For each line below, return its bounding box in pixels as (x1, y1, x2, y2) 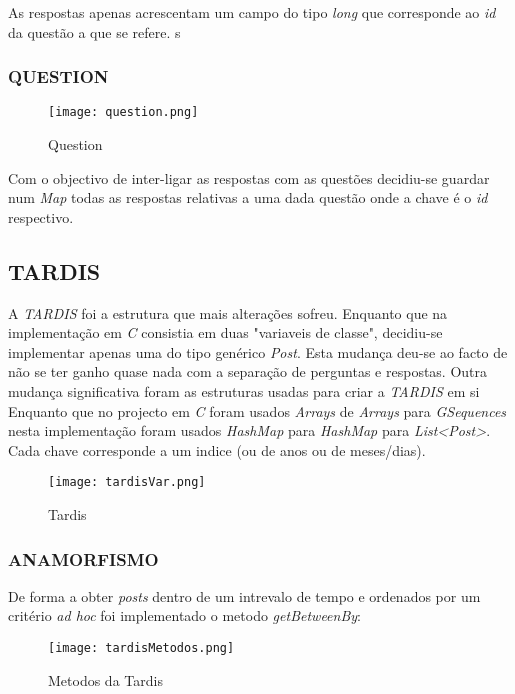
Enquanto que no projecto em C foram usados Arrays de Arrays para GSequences (8, 400, 507, 421)
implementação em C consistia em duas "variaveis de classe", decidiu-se (8, 322, 443, 343)
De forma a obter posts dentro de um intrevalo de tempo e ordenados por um (8, 585, 481, 606)
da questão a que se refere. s (8, 21, 181, 42)
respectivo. (8, 206, 74, 227)
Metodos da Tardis (48, 669, 163, 690)
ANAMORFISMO (8, 546, 159, 571)
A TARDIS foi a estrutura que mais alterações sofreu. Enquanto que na (8, 302, 448, 323)
